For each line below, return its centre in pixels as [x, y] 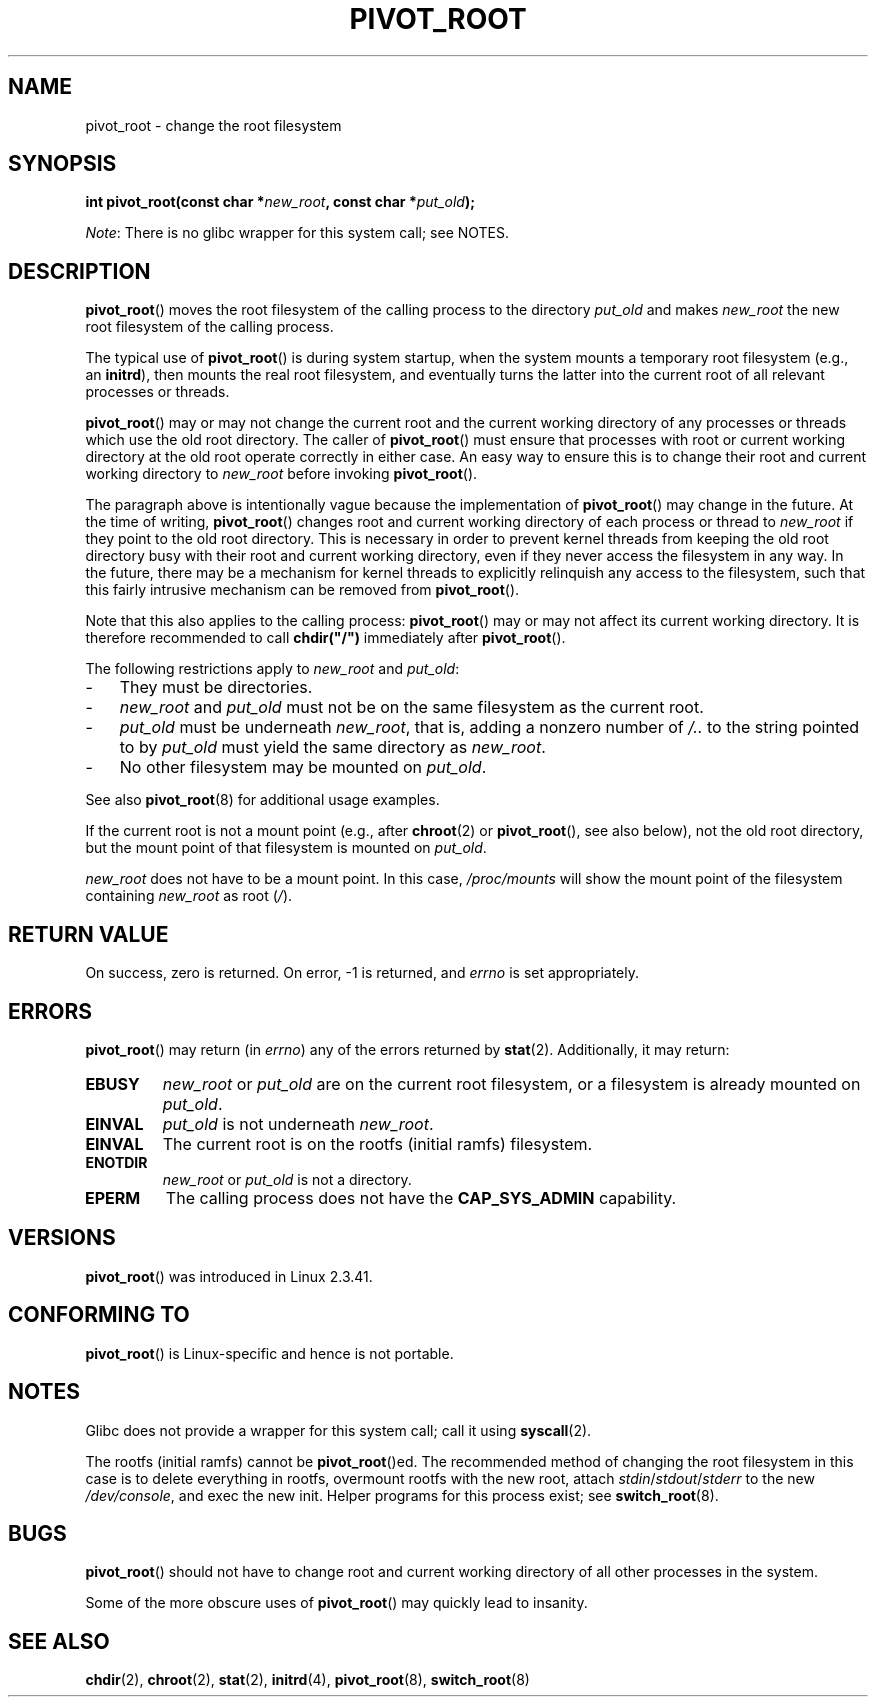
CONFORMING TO [99, 1315]
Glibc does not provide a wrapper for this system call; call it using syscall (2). [338, 1430]
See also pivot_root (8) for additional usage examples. [262, 800]
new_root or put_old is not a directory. [287, 1179]
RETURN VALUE [88, 934]
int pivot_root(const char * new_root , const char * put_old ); [280, 202]
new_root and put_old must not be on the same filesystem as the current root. [411, 707]
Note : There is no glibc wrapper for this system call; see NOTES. [297, 233]
